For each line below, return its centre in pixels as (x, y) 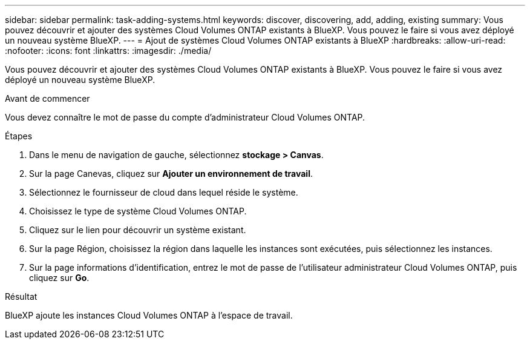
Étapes (19, 136)
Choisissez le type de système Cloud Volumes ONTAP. (138, 211)
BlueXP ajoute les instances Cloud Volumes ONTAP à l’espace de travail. (149, 315)
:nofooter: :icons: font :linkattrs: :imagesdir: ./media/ (108, 51)
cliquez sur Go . (59, 278)
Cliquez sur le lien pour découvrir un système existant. (138, 230)
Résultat (21, 296)
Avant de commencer (47, 98)
